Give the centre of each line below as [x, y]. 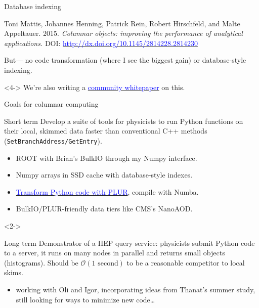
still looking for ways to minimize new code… [85, 299]
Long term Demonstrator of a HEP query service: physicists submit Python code [129, 243]
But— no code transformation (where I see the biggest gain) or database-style [125, 60]
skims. [14, 272]
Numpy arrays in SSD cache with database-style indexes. [104, 175]
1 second [105, 263]
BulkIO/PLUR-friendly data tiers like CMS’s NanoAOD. [104, 209]
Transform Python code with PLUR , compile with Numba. [107, 191]
